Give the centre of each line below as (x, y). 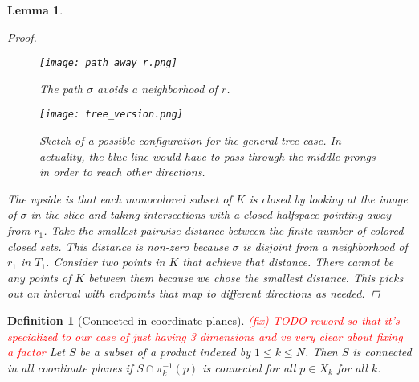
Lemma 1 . (35, 10)
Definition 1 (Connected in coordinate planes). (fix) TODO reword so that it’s (203, 320)
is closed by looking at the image (328, 198)
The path (61, 88)
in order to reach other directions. (122, 172)
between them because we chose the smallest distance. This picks (246, 277)
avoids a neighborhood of (157, 88)
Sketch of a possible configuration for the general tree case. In (190, 140)
